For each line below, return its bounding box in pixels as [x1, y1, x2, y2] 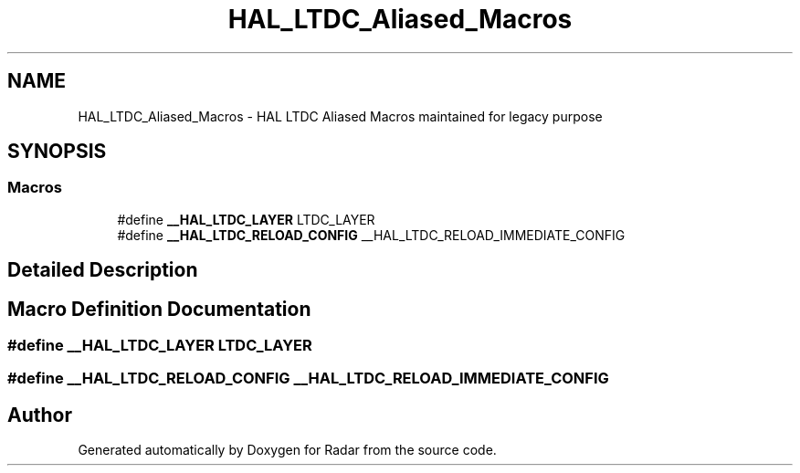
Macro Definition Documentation [7, 297, 311, 321]
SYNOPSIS [7, 140, 107, 163]
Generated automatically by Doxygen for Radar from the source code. [78, 442, 497, 458]
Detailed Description [7, 258, 198, 282]
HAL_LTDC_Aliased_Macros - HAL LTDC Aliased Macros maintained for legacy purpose [78, 108, 603, 124]
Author [7, 403, 72, 426]
